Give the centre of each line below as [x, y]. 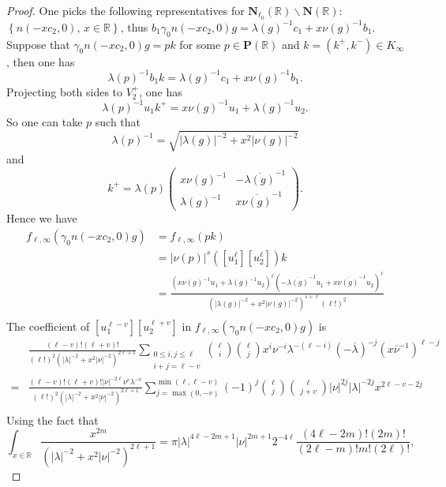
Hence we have [42, 218]
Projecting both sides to [65, 91]
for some [200, 44]
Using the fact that [52, 420]
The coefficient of [48, 326]
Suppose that [38, 44]
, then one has [41, 61]
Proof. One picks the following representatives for [126, 10]
